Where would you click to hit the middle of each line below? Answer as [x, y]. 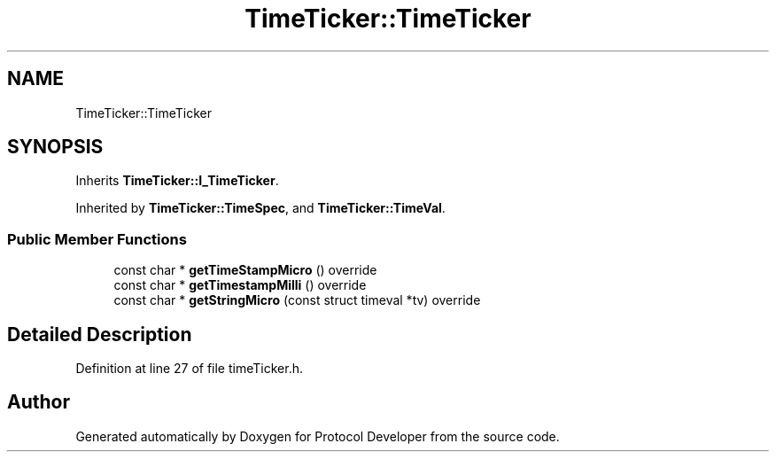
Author [39, 402]
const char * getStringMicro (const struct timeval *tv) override [297, 300]
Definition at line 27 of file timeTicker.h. [189, 369]
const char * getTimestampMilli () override [240, 285]
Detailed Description [100, 334]
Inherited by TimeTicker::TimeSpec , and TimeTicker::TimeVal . [260, 208]
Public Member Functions [97, 239]
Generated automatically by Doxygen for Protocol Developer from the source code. [318, 436]
